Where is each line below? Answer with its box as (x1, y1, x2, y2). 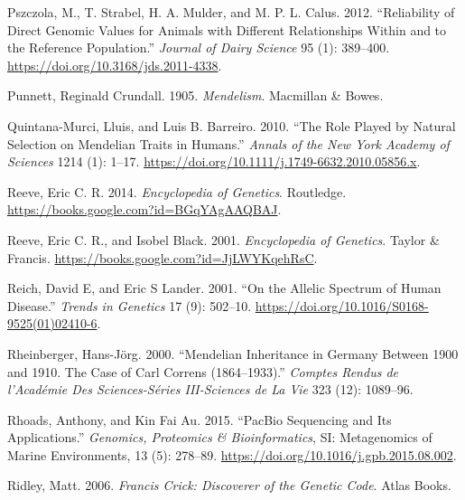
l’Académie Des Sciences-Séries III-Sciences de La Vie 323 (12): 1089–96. (7, 380, 414, 399)
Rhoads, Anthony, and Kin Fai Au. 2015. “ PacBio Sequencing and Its (7, 410, 392, 429)
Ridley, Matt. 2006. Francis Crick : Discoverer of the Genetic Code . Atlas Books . (7, 476, 451, 495)
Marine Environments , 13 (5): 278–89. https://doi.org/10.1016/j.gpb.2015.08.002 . (7, 445, 457, 464)
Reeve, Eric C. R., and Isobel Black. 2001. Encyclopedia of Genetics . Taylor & (7, 230, 440, 249)
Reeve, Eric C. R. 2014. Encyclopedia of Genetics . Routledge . (7, 182, 347, 201)
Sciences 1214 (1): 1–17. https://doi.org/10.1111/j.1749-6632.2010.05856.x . (7, 152, 421, 171)
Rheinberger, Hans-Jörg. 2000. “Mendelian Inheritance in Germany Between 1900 (7, 344, 459, 363)
